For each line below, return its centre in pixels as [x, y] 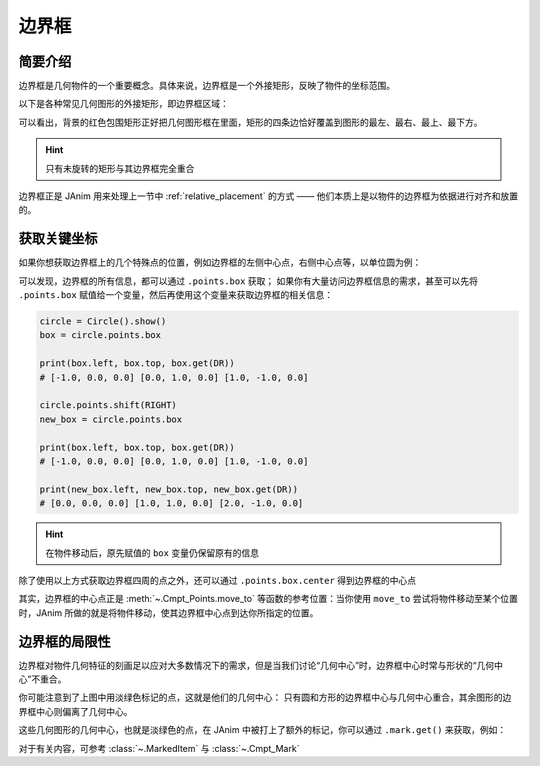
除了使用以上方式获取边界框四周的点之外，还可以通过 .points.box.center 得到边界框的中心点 [217, 580]
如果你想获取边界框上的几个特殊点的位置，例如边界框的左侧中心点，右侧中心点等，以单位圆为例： [220, 262]
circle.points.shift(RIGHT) [108, 405]
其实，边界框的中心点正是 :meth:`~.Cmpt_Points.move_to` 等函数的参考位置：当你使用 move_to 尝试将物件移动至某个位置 [268, 599]
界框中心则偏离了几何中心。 [75, 711]
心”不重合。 [42, 679]
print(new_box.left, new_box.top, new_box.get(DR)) [169, 489]
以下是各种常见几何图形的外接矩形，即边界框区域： [123, 104]
